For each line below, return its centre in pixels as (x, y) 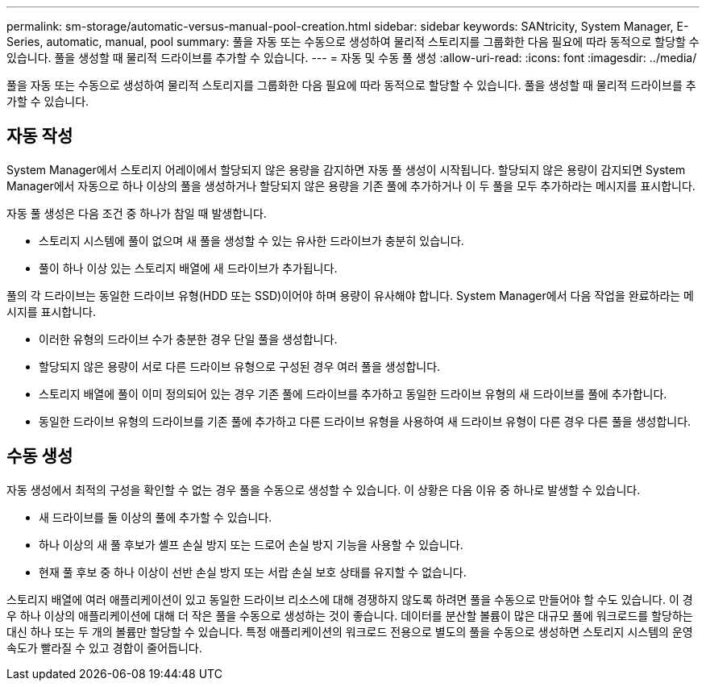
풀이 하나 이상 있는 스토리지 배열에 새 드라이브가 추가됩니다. (188, 268)
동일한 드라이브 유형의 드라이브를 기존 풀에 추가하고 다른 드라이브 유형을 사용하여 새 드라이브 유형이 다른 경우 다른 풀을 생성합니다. (365, 421)
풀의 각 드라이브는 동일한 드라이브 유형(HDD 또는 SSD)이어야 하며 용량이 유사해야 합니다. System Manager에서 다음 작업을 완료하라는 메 (350, 295)
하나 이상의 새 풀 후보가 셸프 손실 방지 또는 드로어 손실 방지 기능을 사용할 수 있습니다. (251, 544)
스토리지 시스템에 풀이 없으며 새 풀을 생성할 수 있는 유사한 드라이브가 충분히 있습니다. (251, 240)
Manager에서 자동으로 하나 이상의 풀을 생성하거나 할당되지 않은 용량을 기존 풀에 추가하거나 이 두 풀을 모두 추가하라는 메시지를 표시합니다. (351, 185)
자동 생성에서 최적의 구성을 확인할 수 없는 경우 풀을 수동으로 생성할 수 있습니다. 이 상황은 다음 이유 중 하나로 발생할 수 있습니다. (324, 489)
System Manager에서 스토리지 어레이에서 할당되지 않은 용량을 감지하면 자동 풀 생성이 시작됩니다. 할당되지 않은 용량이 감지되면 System (346, 169)
